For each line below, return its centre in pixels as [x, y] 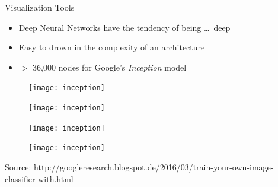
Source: [18, 167]
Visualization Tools [40, 7]
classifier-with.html [39, 178]
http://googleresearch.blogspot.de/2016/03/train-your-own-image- [154, 167]
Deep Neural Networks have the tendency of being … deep [124, 27]
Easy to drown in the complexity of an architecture [112, 47]
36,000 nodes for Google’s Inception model [110, 67]
